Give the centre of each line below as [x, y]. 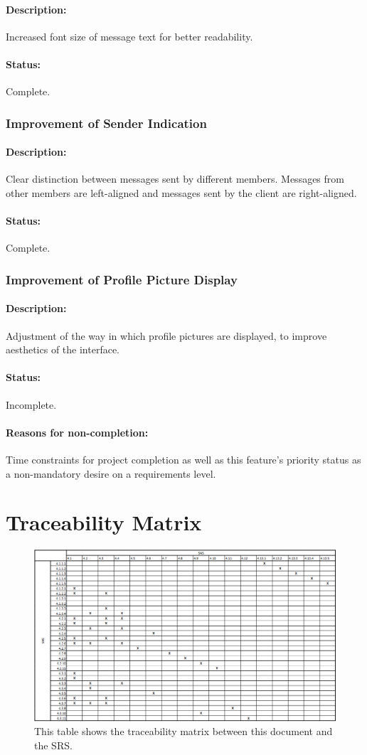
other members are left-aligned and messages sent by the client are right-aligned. [181, 193]
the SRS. [53, 745]
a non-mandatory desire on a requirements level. [111, 473]
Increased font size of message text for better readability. [129, 36]
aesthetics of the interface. [63, 349]
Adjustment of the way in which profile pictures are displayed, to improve [166, 335]
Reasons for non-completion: [77, 432]
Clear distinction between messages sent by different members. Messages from [175, 179]
